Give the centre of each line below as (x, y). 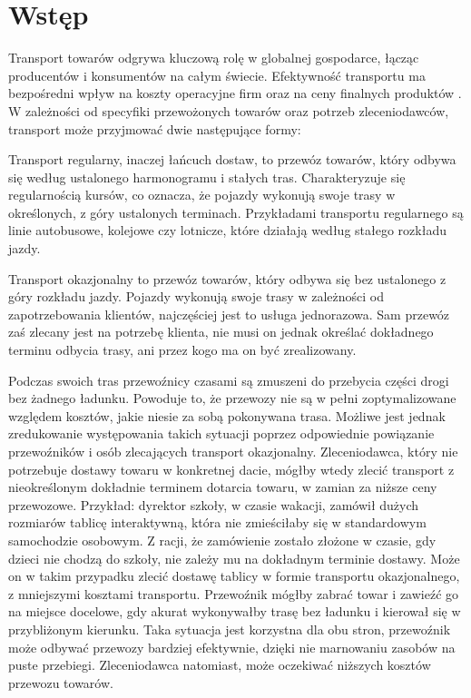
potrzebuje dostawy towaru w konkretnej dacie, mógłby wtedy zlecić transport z (231, 469)
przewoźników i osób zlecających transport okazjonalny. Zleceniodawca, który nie (233, 451)
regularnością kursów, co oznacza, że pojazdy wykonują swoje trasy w (202, 195)
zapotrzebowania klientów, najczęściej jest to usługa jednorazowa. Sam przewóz (229, 314)
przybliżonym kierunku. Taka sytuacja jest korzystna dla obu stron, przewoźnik (230, 629)
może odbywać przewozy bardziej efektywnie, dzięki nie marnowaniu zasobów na (232, 647)
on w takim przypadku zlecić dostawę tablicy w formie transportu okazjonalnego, (234, 576)
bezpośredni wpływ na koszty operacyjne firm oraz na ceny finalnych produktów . (235, 93)
